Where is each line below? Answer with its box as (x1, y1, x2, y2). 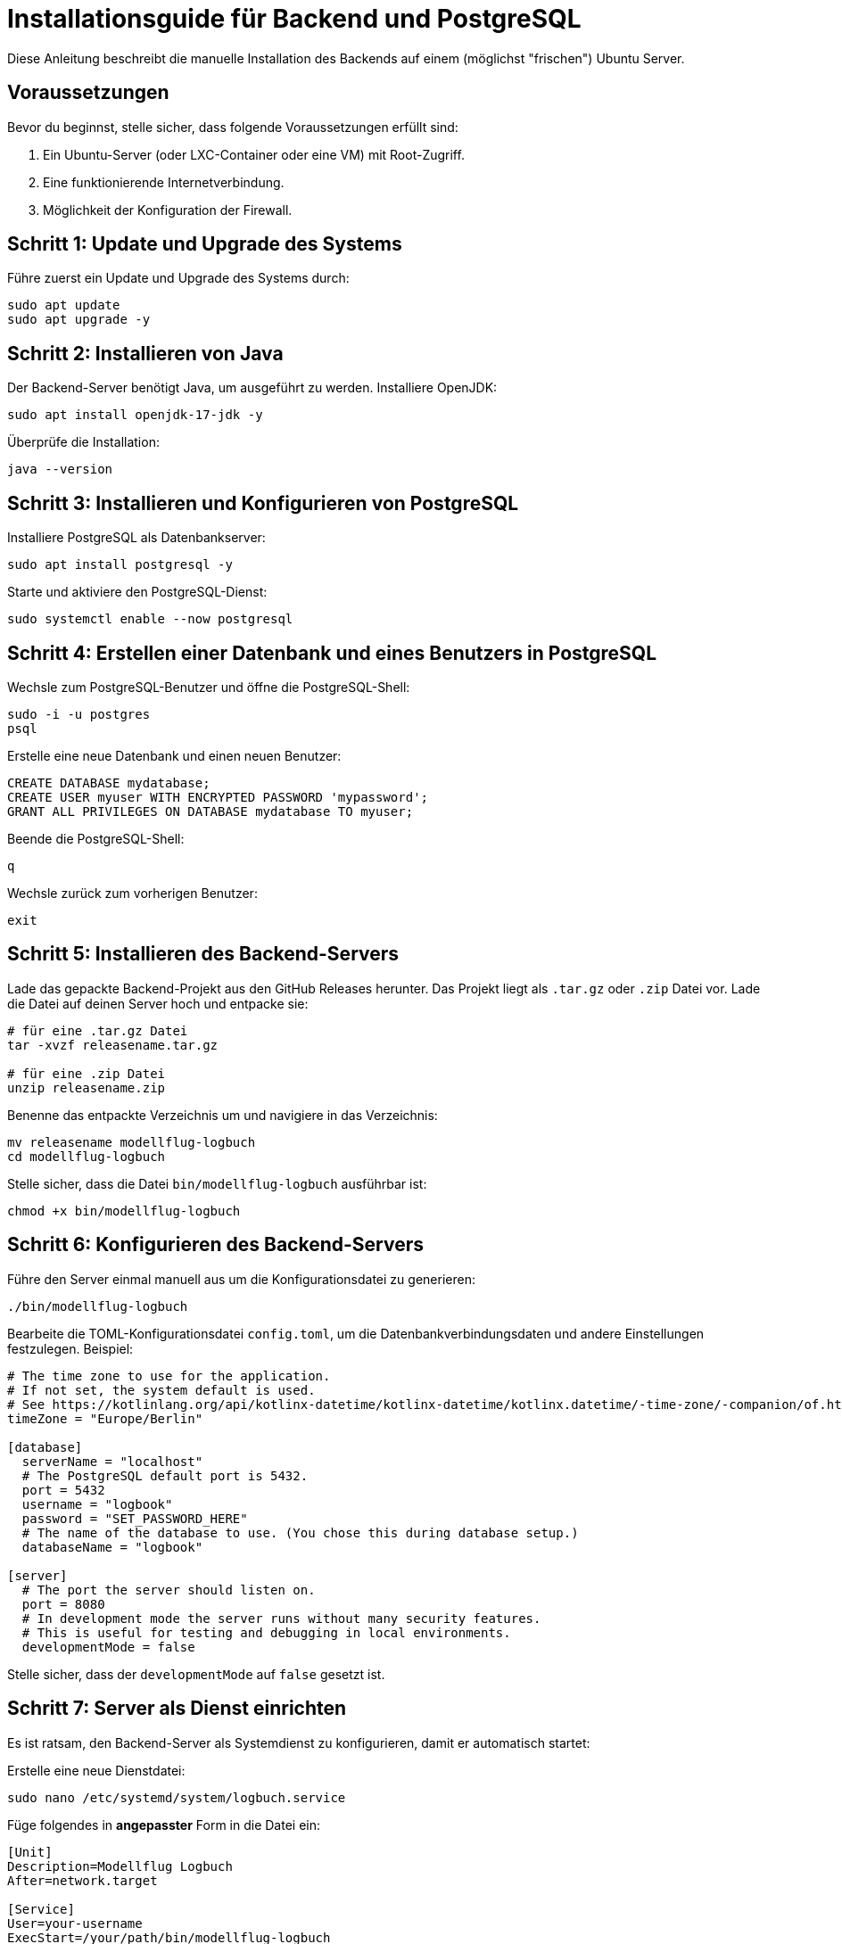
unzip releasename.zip (7, 1080, 166, 1095)
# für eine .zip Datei (7, 1066, 166, 1081)
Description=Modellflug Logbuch (7, 1858, 233, 1874)
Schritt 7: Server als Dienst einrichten (7, 1697, 347, 1720)
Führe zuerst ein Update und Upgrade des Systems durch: (7, 270, 350, 286)
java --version (7, 462, 113, 477)
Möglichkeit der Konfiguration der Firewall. (43, 202, 293, 218)
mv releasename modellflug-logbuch (7, 1134, 256, 1149)
